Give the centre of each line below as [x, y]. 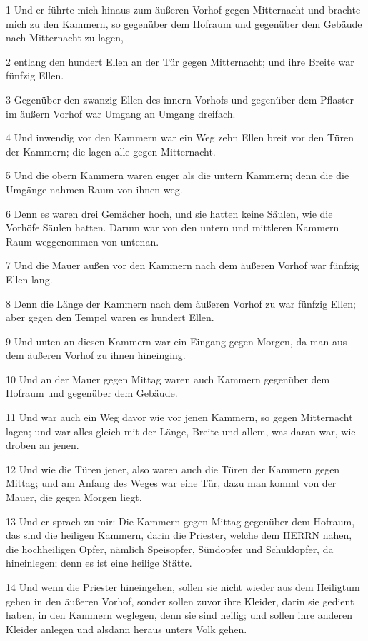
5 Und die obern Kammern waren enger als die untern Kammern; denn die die [178, 175]
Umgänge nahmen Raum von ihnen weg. [94, 189]
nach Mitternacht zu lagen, [65, 37]
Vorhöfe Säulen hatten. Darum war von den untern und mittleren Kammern [173, 227]
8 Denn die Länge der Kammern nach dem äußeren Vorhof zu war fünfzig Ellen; [181, 303]
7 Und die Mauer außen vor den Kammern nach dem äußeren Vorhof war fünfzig [183, 265]
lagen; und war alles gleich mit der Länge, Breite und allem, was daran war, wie [181, 431]
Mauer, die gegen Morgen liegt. [74, 497]
